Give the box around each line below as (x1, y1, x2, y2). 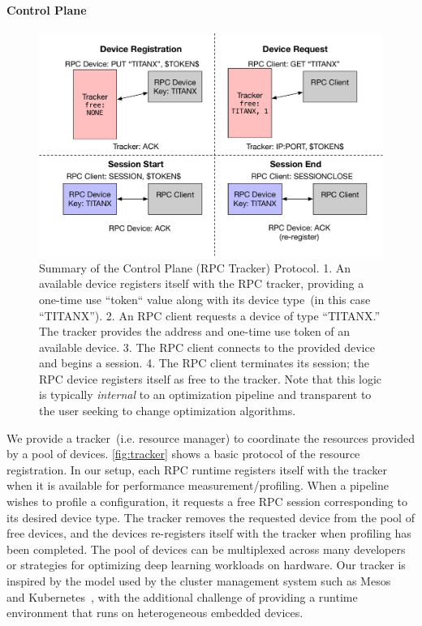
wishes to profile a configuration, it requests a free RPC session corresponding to (6, 493, 407, 510)
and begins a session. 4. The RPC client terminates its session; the (39, 354, 370, 371)
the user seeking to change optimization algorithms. (39, 402, 296, 419)
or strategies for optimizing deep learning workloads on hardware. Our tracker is (6, 556, 406, 573)
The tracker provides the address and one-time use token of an (39, 323, 351, 340)
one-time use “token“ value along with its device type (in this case (39, 290, 371, 307)
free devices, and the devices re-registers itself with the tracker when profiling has (6, 525, 411, 542)
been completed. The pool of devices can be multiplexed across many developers (6, 540, 406, 557)
